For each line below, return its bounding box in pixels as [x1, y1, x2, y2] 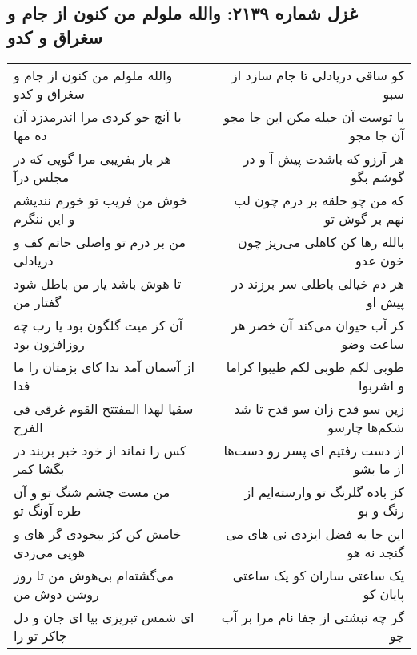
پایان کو [363, 584, 404, 603]
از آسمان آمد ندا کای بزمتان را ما [14, 357, 194, 376]
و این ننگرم [14, 208, 75, 228]
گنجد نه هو [347, 542, 404, 561]
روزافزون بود [14, 334, 85, 353]
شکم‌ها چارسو [327, 417, 404, 436]
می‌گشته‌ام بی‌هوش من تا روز [14, 565, 174, 584]
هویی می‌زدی [14, 542, 86, 561]
